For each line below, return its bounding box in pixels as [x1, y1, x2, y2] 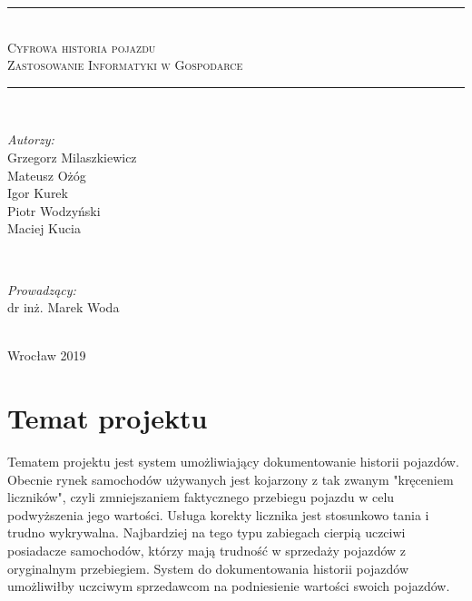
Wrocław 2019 [7, 346, 86, 365]
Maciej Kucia [7, 219, 81, 238]
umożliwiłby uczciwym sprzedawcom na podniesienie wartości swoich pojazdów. [7, 576, 450, 596]
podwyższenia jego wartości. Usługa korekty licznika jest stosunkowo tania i [7, 505, 429, 524]
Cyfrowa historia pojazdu [7, 37, 156, 56]
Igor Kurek [7, 183, 68, 202]
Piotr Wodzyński [7, 201, 101, 220]
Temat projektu [7, 399, 208, 437]
